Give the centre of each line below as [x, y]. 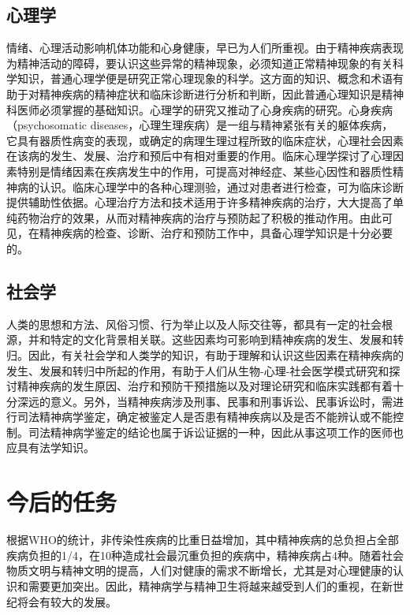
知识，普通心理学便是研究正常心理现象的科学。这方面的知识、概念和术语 [205, 78]
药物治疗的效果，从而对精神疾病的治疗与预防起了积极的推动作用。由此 [199, 217]
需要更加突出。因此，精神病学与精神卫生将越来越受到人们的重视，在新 [210, 585]
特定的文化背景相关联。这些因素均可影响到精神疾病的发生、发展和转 [227, 339]
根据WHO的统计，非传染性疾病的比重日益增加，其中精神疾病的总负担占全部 [203, 540]
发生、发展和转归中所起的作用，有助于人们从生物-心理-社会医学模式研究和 [198, 370]
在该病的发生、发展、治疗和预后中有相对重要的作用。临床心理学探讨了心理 [199, 156]
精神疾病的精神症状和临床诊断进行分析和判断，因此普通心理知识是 [210, 93]
